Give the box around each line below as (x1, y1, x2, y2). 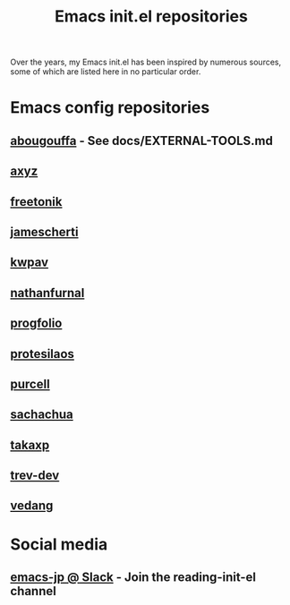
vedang (10, 498, 54, 514)
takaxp (10, 437, 50, 453)
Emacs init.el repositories (54, 6, 249, 27)
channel (10, 584, 56, 599)
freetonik (10, 194, 63, 209)
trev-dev (10, 468, 60, 483)
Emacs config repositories (10, 98, 210, 118)
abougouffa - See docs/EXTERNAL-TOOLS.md (10, 132, 274, 149)
